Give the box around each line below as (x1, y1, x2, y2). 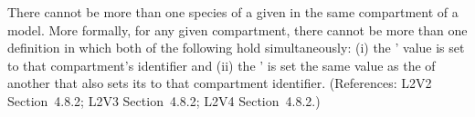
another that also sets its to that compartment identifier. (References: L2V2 (7, 73, 432, 93)
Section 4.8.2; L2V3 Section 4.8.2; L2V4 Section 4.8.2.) (7, 91, 321, 110)
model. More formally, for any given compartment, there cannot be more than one (7, 20, 468, 39)
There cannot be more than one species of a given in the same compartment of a (7, 3, 459, 21)
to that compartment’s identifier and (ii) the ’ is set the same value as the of (7, 55, 436, 74)
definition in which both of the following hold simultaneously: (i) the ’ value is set (7, 38, 465, 57)
